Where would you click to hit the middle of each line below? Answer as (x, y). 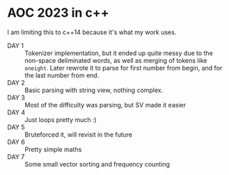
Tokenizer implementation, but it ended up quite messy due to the (119, 53)
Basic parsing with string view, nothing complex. (94, 90)
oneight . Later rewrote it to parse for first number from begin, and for (124, 68)
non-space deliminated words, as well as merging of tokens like (116, 60)
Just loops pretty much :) (61, 119)
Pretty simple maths (53, 149)
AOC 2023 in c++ (58, 13)
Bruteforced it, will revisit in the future (79, 135)
